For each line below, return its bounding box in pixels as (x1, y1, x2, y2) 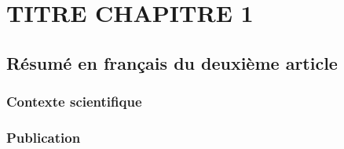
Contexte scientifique (6, 92, 142, 111)
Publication (6, 127, 81, 147)
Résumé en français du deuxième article (6, 50, 338, 74)
